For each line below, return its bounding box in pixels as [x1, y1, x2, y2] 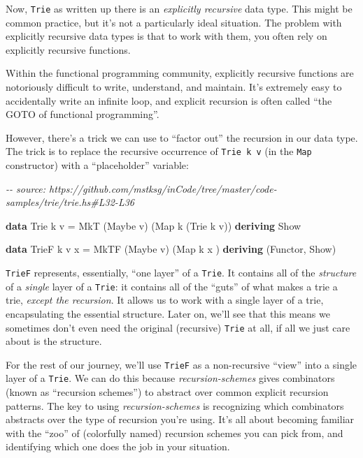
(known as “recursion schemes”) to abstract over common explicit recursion [6, 385, 329, 399]
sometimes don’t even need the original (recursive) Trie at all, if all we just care [6, 320, 350, 334]
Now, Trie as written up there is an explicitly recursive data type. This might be [6, 1, 353, 15]
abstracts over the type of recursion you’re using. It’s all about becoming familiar [6, 412, 355, 427]
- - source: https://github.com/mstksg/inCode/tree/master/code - [6, 181, 277, 195]
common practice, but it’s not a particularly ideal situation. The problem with [6, 15, 342, 29]
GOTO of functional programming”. [6, 107, 159, 121]
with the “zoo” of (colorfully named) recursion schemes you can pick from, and [6, 425, 343, 440]
